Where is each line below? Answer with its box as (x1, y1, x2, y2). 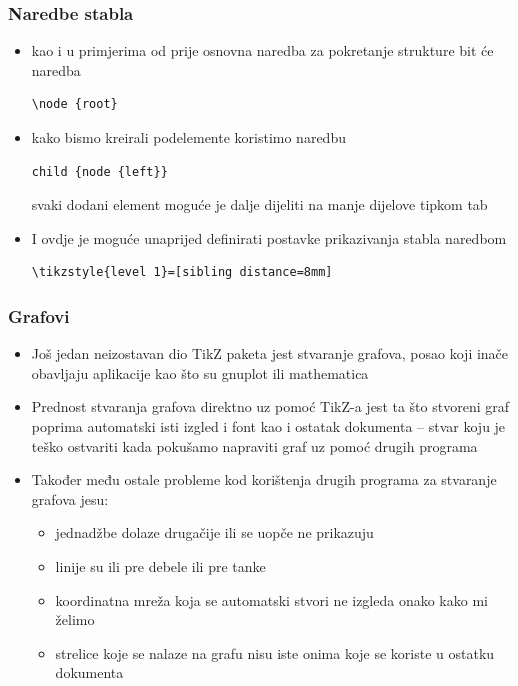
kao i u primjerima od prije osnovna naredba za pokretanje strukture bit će (31, 40, 494, 61)
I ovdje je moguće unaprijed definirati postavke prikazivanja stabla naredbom (31, 227, 507, 248)
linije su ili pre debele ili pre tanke (55, 555, 266, 576)
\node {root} (31, 97, 118, 112)
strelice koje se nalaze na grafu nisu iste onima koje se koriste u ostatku (55, 642, 495, 663)
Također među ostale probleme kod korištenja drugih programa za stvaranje (31, 469, 497, 490)
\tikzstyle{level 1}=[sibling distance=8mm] (31, 265, 333, 280)
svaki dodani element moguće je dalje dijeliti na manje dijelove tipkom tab (31, 194, 488, 215)
